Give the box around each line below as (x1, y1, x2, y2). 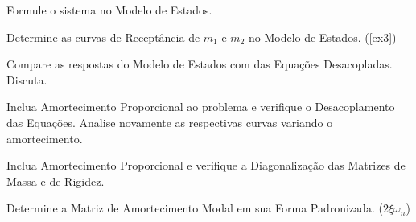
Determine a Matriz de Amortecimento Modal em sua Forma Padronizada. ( (6, 199, 383, 216)
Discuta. (6, 71, 47, 88)
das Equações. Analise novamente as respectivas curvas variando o (6, 113, 333, 130)
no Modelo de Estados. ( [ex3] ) (248, 28, 397, 45)
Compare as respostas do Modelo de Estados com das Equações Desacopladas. (6, 55, 393, 72)
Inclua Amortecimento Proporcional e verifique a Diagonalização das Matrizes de (6, 157, 406, 174)
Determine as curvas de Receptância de (6, 28, 200, 45)
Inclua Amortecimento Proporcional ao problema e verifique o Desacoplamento (6, 98, 395, 115)
